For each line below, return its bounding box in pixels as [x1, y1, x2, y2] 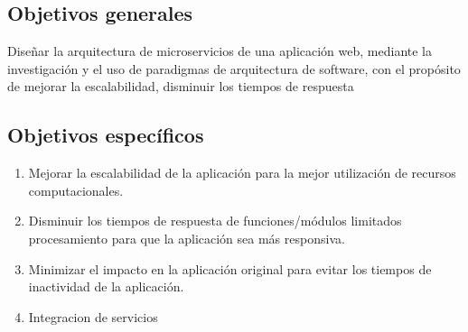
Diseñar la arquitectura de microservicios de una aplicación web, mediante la [7, 41, 432, 60]
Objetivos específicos [7, 121, 204, 149]
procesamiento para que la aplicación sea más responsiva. [28, 228, 345, 247]
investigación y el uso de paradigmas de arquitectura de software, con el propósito [7, 59, 461, 78]
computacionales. [28, 180, 124, 199]
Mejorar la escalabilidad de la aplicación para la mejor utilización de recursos [28, 163, 456, 182]
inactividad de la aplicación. [28, 277, 184, 296]
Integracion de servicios [28, 307, 158, 326]
